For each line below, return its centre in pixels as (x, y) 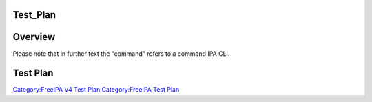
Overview (34, 37)
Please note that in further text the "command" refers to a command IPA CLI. (121, 53)
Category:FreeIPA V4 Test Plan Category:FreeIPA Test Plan (96, 90)
